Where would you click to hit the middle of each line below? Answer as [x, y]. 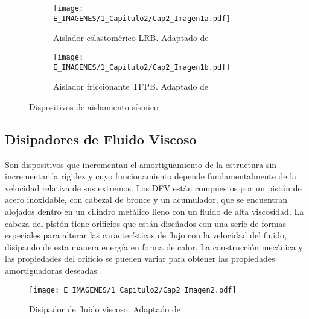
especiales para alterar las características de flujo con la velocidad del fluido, [146, 235]
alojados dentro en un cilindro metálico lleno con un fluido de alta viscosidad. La [154, 211]
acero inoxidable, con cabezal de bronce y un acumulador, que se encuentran [146, 200]
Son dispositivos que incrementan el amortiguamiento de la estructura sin [141, 164]
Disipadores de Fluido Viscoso [101, 139]
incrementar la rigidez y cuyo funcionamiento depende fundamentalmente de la [151, 176]
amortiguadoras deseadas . [54, 270]
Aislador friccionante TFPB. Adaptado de [131, 86]
